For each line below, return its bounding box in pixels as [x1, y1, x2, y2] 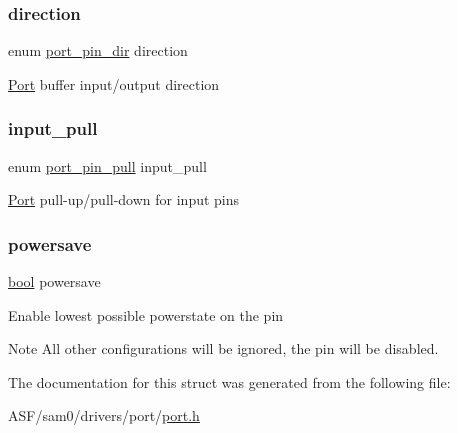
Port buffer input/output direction [8, 73, 220, 94]
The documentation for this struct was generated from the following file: [8, 371, 451, 392]
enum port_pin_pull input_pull [8, 155, 207, 176]
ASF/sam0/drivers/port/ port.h [8, 405, 200, 426]
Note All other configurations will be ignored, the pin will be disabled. [8, 338, 439, 359]
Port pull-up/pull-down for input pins [8, 189, 240, 210]
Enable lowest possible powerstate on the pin [8, 304, 284, 325]
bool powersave [8, 271, 101, 292]
